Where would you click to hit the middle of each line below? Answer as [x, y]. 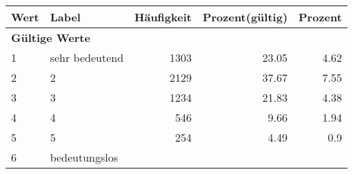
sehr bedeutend [87, 57]
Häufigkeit [163, 17]
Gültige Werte [51, 37]
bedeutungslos [84, 157]
